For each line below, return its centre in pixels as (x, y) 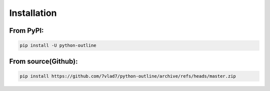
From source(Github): (43, 61)
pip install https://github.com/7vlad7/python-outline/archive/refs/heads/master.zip (128, 76)
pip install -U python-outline (58, 45)
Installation (33, 13)
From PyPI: (26, 31)
